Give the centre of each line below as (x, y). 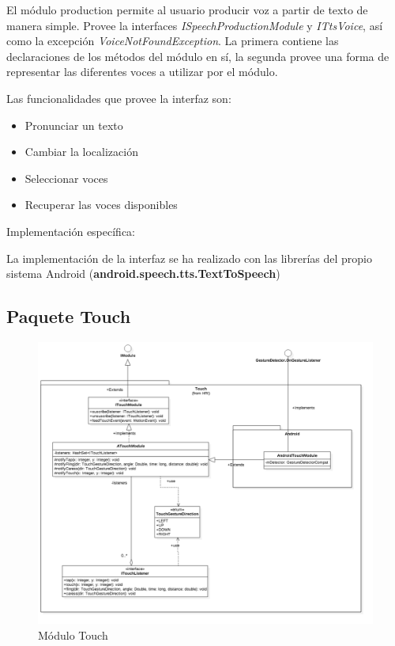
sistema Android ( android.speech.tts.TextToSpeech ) (143, 274)
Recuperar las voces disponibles (101, 205)
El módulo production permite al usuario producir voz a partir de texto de (187, 9)
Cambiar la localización (81, 152)
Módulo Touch (73, 635)
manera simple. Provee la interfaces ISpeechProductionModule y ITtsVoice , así (195, 25)
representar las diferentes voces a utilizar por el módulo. (142, 72)
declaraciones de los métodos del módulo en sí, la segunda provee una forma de (198, 56)
